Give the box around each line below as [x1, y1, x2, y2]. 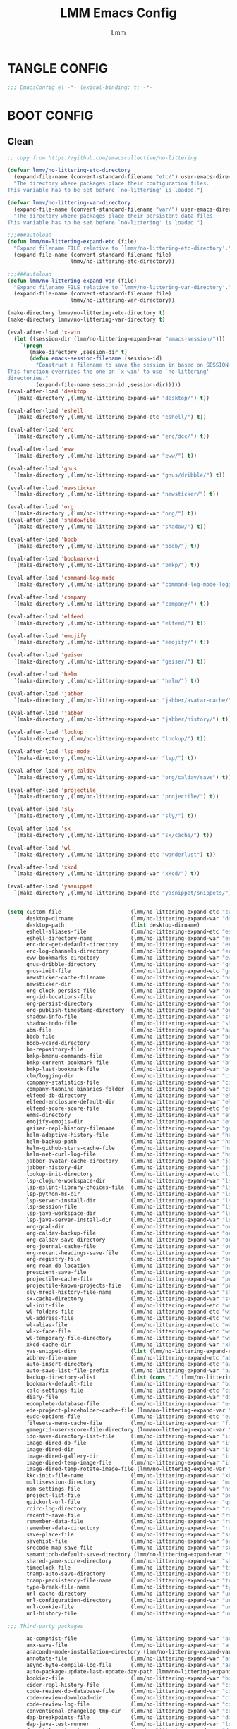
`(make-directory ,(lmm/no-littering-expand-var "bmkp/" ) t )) [13, 562, 200, 569]
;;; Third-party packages [7, 1623, 83, 1630]
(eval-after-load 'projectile [7, 786, 97, 794]
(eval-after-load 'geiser [7, 652, 83, 659]
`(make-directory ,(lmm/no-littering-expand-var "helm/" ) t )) [13, 677, 200, 685]
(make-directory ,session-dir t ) [29, 348, 128, 355]
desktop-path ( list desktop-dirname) [25, 922, 200, 929]
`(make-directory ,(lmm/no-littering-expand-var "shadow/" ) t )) [13, 523, 207, 530]
